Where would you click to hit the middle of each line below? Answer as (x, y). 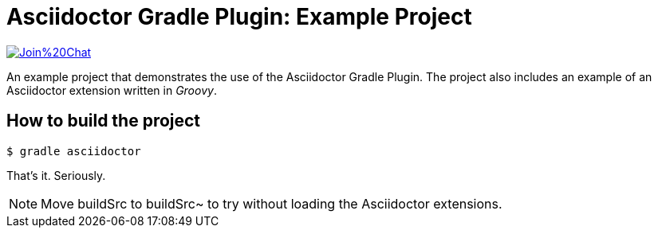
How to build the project (104, 121)
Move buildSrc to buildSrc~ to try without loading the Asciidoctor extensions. (272, 203)
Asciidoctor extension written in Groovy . (112, 90)
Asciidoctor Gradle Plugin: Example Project (239, 17)
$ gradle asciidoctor (74, 151)
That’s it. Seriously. (56, 175)
